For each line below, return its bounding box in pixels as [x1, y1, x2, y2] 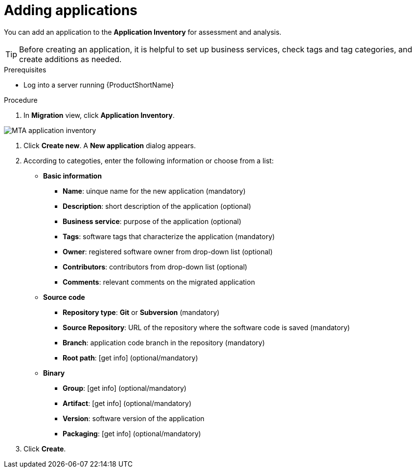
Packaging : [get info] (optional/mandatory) [63, 429, 201, 438]
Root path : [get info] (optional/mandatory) [63, 353, 198, 362]
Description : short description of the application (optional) [63, 202, 251, 210]
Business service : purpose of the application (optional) [63, 217, 242, 225]
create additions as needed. [19, 54, 122, 64]
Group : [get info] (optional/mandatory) [63, 383, 186, 392]
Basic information [43, 171, 102, 180]
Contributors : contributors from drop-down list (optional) [63, 262, 248, 271]
